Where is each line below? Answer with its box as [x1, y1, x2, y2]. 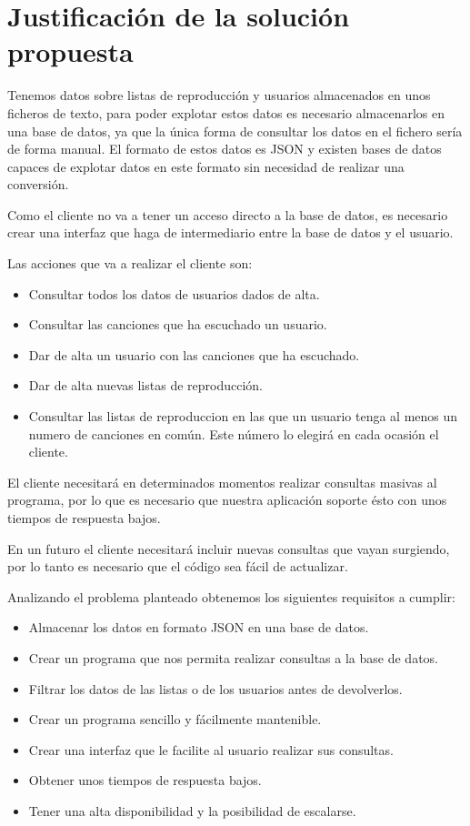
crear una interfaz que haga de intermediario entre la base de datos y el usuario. [7, 223, 454, 242]
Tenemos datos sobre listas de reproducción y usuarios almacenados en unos [7, 86, 431, 105]
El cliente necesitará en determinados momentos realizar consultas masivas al [7, 472, 437, 491]
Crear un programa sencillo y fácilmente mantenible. [28, 710, 322, 729]
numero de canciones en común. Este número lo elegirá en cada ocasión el [28, 424, 439, 443]
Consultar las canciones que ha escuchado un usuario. [28, 315, 327, 334]
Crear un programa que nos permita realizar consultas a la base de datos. [28, 648, 438, 667]
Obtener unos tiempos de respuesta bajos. [28, 771, 262, 790]
